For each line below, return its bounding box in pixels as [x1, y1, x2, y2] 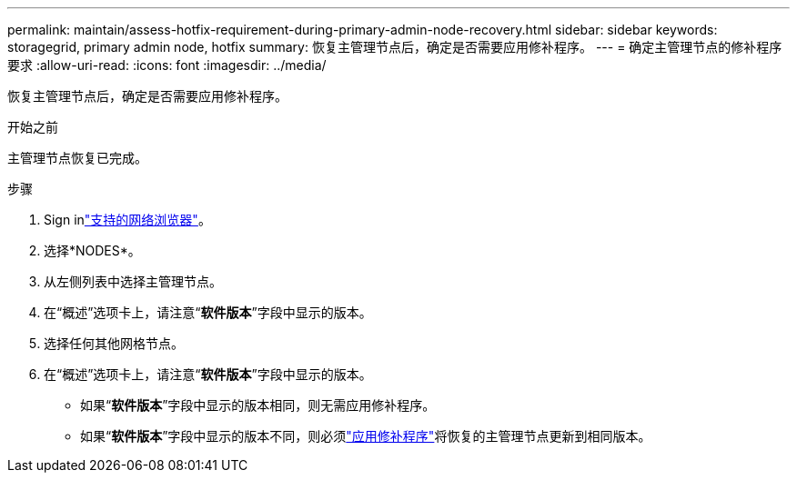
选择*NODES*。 [44, 243, 141, 258]
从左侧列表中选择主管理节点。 [44, 274, 222, 289]
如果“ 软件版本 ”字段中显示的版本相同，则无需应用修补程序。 [80, 397, 436, 413]
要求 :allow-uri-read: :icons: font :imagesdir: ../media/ [7, 57, 327, 73]
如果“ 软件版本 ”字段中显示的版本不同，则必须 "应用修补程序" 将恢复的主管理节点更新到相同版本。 [80, 428, 651, 444]
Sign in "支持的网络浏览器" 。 [44, 212, 211, 227]
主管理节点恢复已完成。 [7, 150, 147, 165]
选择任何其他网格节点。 [44, 335, 184, 351]
